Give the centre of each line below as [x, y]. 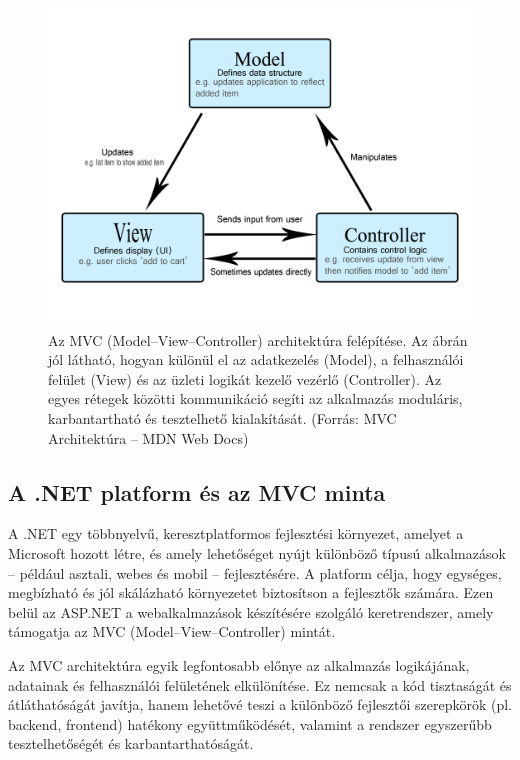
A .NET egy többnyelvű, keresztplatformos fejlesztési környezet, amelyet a [236, 533]
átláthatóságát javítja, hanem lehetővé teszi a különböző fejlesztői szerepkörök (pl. [260, 704]
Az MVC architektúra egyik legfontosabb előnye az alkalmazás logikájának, [239, 664]
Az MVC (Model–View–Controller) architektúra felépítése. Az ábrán [258, 339]
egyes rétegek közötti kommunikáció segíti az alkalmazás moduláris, [255, 398]
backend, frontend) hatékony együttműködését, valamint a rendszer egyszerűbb [250, 723]
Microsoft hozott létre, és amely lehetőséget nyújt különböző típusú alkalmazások [257, 552]
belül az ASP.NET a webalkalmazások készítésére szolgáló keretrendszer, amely [251, 611]
